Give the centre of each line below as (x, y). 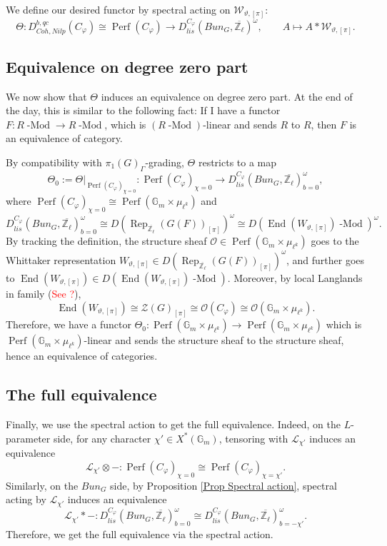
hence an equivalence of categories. (82, 356)
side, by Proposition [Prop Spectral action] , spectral (223, 485)
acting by (26, 499)
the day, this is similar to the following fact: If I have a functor (143, 110)
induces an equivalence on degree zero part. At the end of (227, 96)
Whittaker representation (61, 259)
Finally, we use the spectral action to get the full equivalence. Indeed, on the (173, 424)
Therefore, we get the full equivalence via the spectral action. (140, 534)
